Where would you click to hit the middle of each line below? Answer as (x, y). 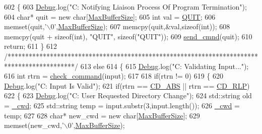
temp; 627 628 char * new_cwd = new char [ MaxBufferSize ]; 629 (102, 115)
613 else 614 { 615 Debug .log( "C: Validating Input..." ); (165, 66)
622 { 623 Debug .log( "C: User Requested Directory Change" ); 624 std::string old (128, 95)
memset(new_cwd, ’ (34, 125)
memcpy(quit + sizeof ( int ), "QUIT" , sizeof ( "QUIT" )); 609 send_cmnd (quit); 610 (128, 36)
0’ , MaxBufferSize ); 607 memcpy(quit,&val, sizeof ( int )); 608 (140, 26)
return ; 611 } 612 (31, 46)
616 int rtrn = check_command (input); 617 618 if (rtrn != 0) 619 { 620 (114, 76)
